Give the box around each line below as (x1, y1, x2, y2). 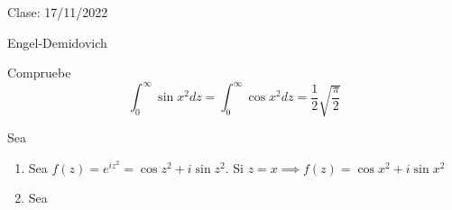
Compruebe (7, 63, 71, 82)
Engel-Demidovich (7, 32, 107, 51)
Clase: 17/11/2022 (7, 3, 108, 21)
